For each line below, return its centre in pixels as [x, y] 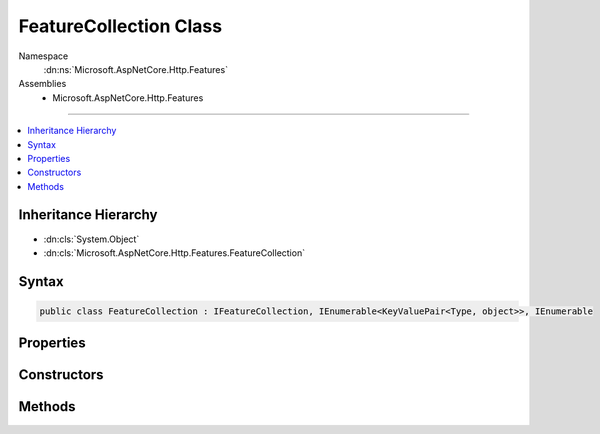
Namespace [43, 56]
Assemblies [42, 84]
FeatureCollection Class [120, 26]
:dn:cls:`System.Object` [91, 239]
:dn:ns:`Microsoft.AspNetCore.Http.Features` [136, 69]
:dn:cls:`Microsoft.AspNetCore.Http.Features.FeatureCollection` [174, 252]
